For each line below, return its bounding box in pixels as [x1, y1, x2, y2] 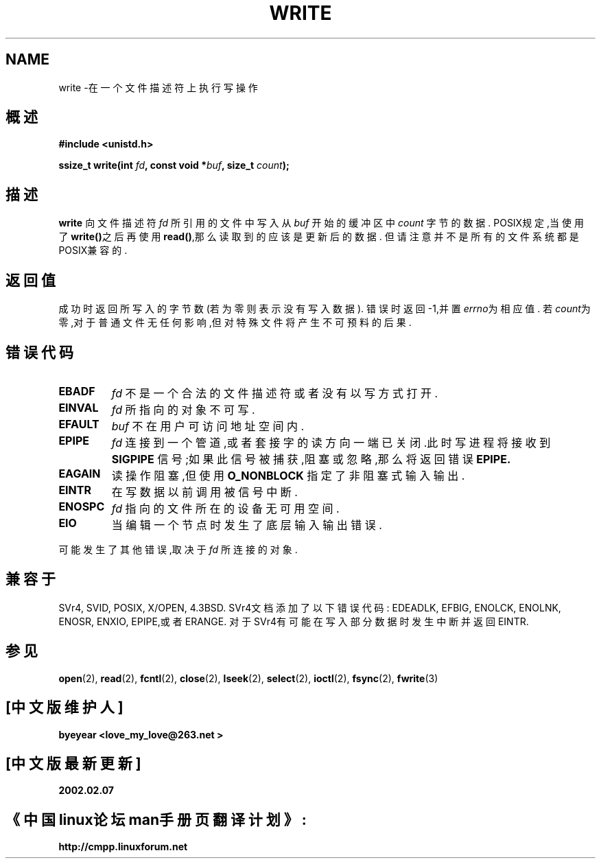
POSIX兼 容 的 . [58, 244, 128, 257]
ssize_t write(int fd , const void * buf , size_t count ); [58, 159, 290, 172]
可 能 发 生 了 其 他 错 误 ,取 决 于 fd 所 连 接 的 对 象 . [58, 543, 298, 555]
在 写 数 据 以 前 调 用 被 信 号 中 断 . [111, 484, 298, 499]
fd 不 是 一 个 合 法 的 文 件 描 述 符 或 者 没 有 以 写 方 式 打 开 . [111, 386, 438, 400]
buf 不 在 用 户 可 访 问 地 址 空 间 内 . [111, 419, 305, 433]
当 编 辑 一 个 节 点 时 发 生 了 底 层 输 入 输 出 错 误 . [111, 517, 382, 532]
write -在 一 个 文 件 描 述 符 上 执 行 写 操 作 [58, 81, 258, 93]
